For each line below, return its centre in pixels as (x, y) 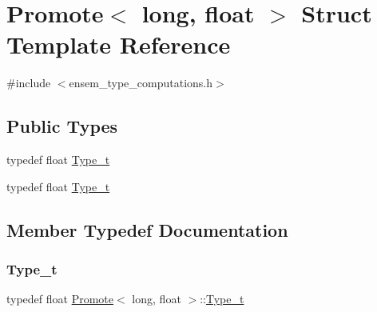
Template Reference (119, 44)
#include (29, 83)
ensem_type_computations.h (141, 83)
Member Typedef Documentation (147, 229)
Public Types (62, 126)
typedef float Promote (60, 299)
